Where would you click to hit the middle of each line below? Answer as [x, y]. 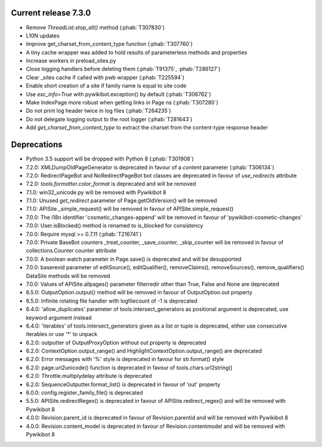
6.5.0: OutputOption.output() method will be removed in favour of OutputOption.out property [139, 292]
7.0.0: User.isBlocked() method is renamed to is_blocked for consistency [114, 226]
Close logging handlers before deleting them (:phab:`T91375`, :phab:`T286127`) [123, 69]
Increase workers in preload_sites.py [71, 61]
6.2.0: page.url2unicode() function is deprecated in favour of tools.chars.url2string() [129, 368]
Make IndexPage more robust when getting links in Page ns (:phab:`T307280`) [122, 103]
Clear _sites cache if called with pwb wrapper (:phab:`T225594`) [105, 77]
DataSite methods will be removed [68, 276]
